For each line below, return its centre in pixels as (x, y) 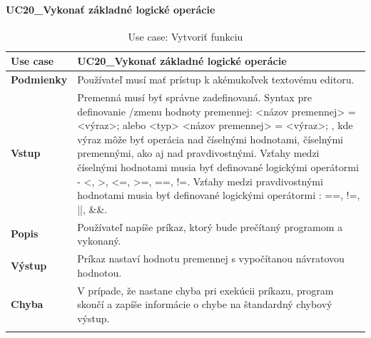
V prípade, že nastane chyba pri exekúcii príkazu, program (205, 290)
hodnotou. (100, 272)
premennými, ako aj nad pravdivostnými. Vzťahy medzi (198, 153)
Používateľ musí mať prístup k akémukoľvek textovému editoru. (216, 80)
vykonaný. (99, 241)
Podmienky (39, 80)
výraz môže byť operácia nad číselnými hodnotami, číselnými (210, 139)
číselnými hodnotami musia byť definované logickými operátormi (218, 167)
